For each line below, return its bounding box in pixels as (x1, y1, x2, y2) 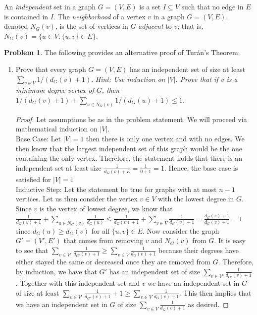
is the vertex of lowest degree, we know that (39, 203, 173, 213)
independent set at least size (15, 162, 102, 173)
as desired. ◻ (188, 299, 229, 309)
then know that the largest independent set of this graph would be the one (15, 143, 243, 153)
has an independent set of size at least (129, 63, 246, 74)
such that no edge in (181, 1, 244, 11)
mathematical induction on (15, 124, 98, 134)
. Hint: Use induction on (91, 73, 165, 84)
